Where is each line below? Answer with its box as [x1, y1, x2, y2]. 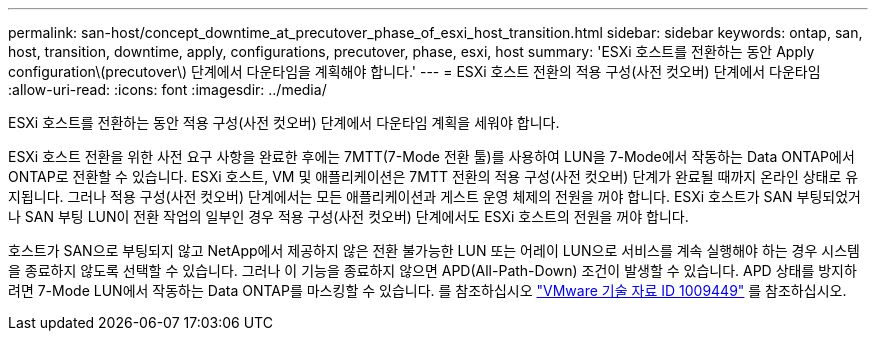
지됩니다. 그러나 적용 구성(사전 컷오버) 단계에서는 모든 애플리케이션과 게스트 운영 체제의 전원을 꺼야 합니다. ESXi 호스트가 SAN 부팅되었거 [8, 188, 862, 205]
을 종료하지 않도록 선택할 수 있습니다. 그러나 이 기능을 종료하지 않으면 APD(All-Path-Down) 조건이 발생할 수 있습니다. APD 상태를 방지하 [8, 262, 857, 279]
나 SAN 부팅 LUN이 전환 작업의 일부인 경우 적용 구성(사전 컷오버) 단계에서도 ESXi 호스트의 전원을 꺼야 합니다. [8, 208, 689, 225]
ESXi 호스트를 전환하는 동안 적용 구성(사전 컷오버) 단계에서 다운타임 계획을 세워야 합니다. [8, 114, 560, 131]
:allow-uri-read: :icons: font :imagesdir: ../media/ [8, 81, 327, 98]
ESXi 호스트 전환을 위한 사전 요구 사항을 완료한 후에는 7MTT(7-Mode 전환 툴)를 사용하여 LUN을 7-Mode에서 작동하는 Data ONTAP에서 [8, 148, 855, 165]
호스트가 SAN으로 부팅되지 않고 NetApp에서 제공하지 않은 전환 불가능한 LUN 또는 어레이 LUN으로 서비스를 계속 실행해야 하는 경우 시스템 [8, 242, 860, 259]
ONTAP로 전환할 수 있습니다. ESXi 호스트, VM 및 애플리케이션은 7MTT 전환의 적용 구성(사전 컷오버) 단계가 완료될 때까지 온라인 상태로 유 [8, 168, 859, 185]
